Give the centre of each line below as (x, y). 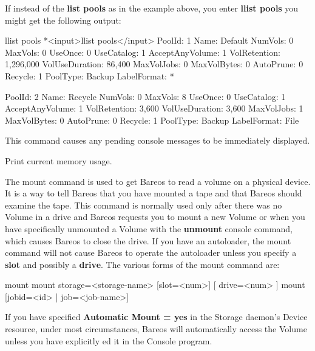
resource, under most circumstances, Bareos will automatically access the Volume (156, 329)
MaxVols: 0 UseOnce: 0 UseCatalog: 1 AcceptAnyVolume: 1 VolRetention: (143, 52)
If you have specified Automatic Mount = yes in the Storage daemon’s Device (156, 317)
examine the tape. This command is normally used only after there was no (144, 205)
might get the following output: (63, 20)
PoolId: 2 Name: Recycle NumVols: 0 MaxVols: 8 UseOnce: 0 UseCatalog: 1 (145, 96)
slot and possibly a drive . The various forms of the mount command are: (142, 264)
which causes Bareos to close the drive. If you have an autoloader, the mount (148, 240)
